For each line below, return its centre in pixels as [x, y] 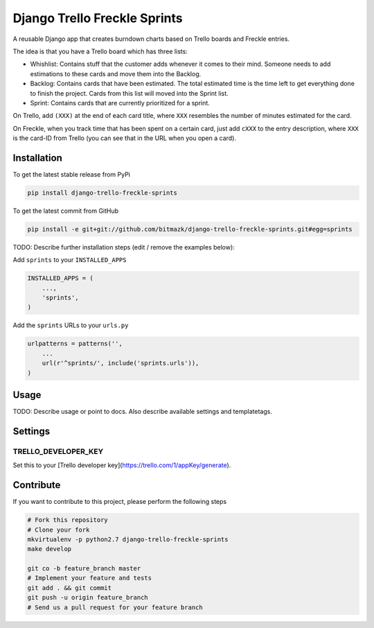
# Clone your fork [59, 530]
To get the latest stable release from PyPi [72, 174]
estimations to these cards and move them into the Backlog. [116, 73]
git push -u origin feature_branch [88, 598]
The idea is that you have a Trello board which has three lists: [100, 51]
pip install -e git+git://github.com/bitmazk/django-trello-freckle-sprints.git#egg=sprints [190, 229]
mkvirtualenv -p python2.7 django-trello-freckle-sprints [128, 539]
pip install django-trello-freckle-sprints [103, 193]
